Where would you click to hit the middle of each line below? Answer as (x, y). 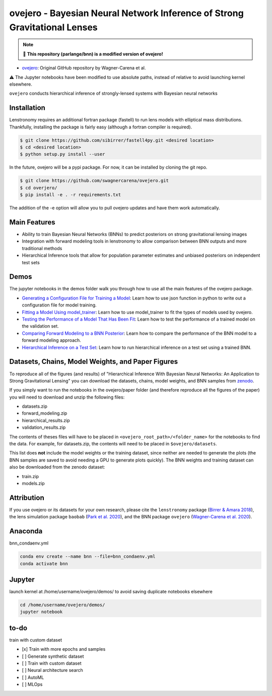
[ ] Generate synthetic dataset (53, 656)
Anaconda (26, 531)
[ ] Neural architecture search (52, 670)
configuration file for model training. (59, 305)
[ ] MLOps (32, 684)
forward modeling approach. (52, 340)
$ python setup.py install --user (62, 154)
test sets (31, 262)
